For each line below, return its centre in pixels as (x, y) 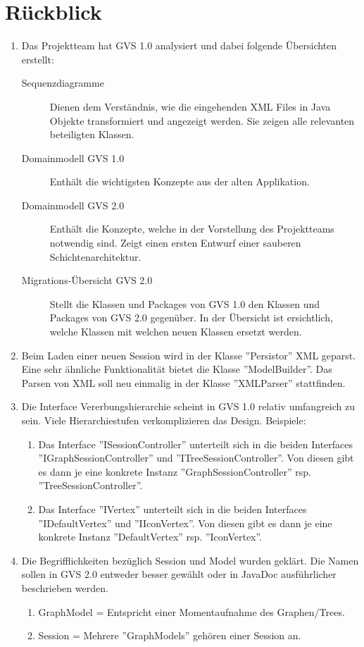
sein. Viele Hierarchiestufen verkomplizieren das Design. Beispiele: (164, 420)
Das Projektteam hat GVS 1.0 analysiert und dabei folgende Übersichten (179, 45)
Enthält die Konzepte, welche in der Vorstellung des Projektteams (192, 229)
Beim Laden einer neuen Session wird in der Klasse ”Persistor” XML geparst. (189, 355)
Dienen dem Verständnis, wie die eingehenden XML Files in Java (190, 106)
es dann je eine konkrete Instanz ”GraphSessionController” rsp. (175, 471)
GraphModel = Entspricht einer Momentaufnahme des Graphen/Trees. (192, 611)
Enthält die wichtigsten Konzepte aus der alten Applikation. (180, 181)
